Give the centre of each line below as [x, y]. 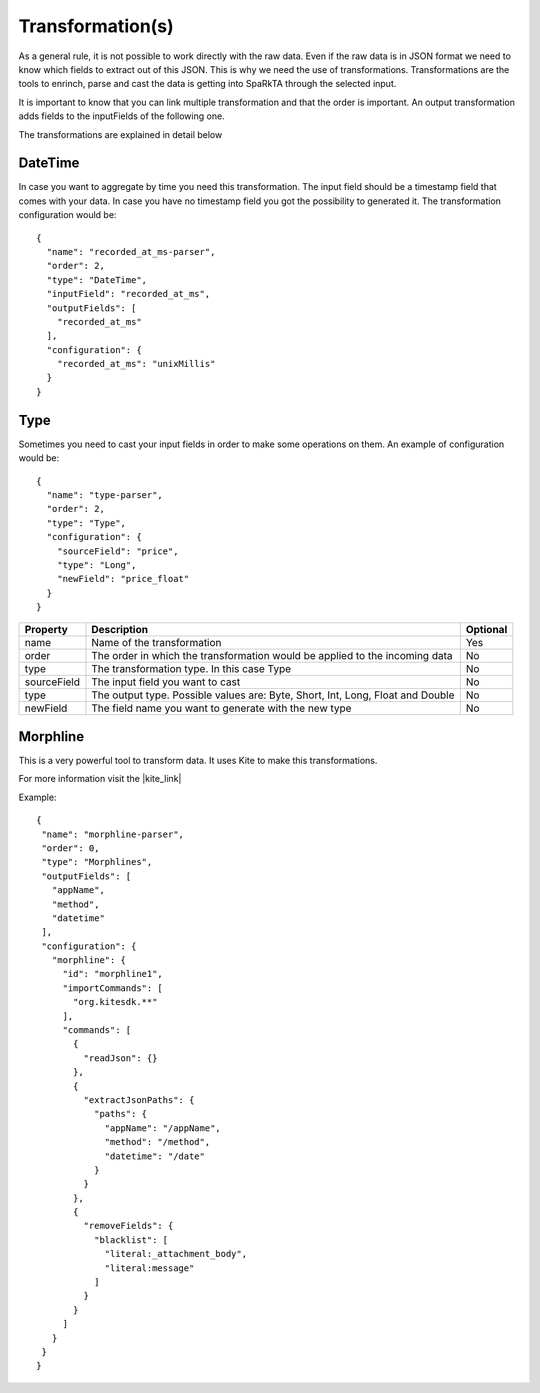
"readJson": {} [120, 1058]
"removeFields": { [128, 1226]
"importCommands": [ [113, 988]
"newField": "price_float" [123, 579]
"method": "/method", [157, 1142]
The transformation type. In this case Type [191, 669]
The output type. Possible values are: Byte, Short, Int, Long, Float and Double [273, 695]
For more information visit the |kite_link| [100, 779]
